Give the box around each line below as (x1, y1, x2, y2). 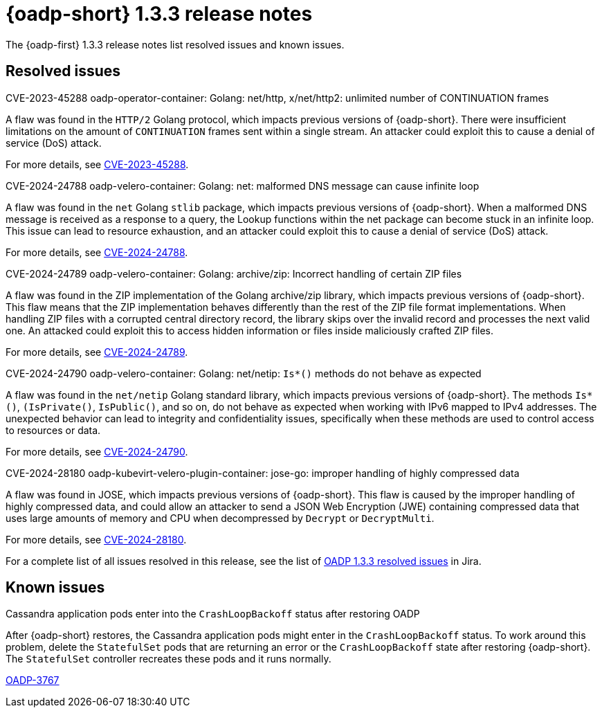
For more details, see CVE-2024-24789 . (6, 345, 188, 358)
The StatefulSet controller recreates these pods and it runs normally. (6, 653, 331, 665)
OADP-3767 (6, 674, 60, 687)
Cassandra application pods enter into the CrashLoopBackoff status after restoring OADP (6, 608, 420, 620)
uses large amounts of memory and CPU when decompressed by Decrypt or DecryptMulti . (6, 512, 435, 524)
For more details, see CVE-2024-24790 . (6, 445, 188, 458)
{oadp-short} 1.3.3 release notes (6, 2, 313, 26)
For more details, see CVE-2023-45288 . (6, 158, 189, 170)
